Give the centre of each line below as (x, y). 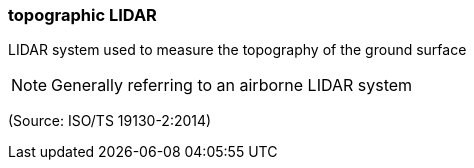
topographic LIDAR (82, 15)
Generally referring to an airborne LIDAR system (232, 85)
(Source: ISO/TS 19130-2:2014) (110, 121)
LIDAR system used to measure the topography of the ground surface (237, 50)
